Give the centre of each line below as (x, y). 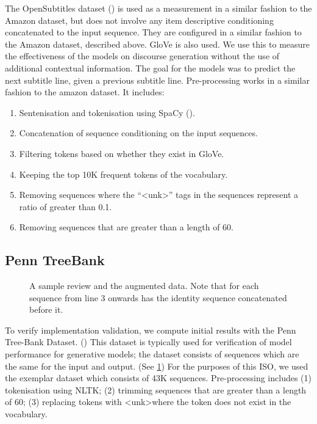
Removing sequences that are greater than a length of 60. (126, 227)
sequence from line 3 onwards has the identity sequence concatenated (158, 297)
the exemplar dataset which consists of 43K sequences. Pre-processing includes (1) (158, 378)
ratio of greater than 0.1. (66, 206)
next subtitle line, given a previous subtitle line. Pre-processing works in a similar (157, 80)
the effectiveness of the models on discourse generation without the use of (142, 56)
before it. (46, 309)
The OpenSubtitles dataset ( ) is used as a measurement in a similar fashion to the (158, 8)
